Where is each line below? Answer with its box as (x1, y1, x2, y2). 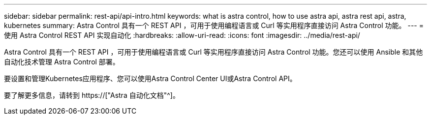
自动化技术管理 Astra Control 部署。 (4, 58, 120, 66)
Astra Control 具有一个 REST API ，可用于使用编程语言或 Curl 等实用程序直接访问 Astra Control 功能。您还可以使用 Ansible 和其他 (4, 48, 423, 56)
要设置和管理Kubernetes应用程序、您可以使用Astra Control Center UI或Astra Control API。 (4, 74, 297, 83)
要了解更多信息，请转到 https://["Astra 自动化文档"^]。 (4, 91, 180, 99)
